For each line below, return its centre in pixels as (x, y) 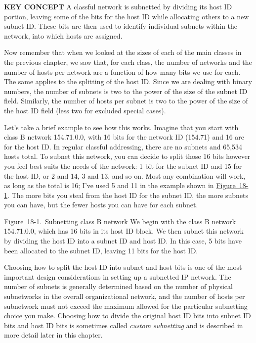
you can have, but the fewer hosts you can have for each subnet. (101, 205)
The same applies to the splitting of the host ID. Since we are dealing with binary (128, 81)
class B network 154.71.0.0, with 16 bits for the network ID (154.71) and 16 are (124, 137)
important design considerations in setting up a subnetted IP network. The (118, 276)
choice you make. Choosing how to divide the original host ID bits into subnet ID (128, 316)
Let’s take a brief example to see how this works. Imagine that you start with (121, 127)
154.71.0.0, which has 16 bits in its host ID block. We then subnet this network (124, 231)
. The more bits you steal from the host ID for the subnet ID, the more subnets (128, 195)
